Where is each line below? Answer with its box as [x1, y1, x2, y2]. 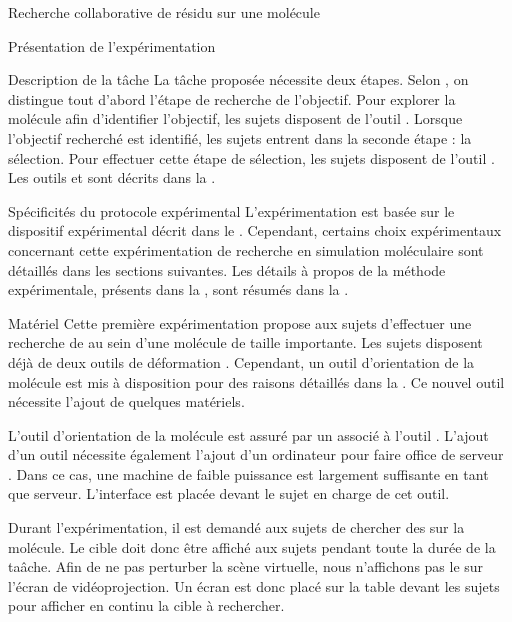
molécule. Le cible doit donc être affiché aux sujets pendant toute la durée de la [8, 536, 496, 557]
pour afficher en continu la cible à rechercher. [8, 595, 285, 616]
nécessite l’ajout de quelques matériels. [8, 391, 245, 412]
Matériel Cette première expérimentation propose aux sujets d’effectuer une [8, 312, 472, 333]
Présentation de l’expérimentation [8, 35, 216, 56]
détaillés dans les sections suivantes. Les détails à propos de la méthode [8, 259, 446, 280]
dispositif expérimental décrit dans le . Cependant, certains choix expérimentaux [8, 220, 502, 241]
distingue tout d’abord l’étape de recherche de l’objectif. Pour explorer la [8, 88, 456, 109]
